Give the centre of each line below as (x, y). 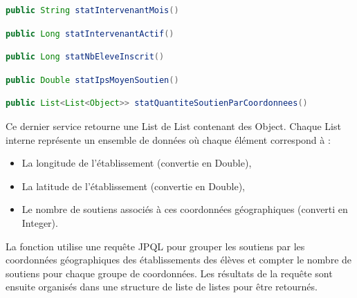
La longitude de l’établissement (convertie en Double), (137, 163)
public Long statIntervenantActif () (90, 34)
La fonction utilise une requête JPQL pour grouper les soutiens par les (155, 246)
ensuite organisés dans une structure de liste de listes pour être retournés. (162, 287)
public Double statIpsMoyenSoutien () (92, 80)
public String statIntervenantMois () (92, 10)
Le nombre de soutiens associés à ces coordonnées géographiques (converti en (185, 209)
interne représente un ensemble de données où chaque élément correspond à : (168, 139)
